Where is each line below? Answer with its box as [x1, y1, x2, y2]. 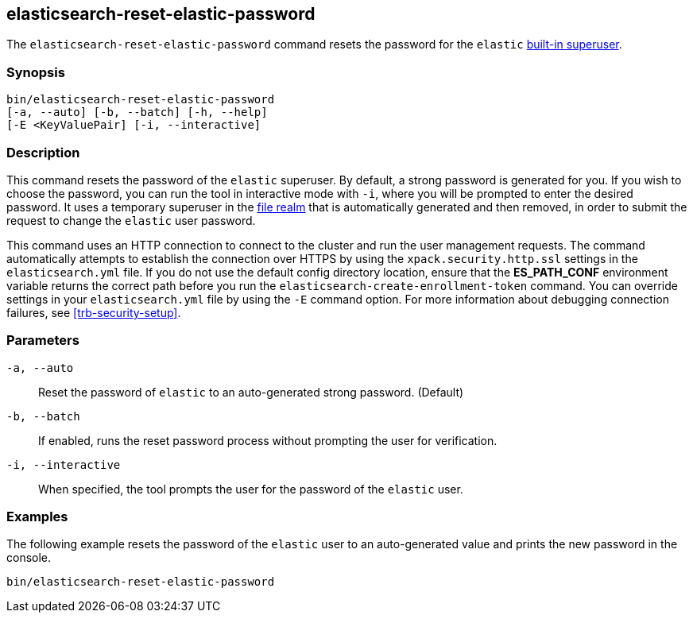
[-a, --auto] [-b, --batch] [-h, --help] [6, 106, 268, 119]
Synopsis [6, 64, 65, 80]
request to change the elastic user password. [6, 213, 256, 227]
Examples [6, 509, 68, 525]
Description [6, 144, 80, 161]
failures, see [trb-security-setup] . [6, 305, 181, 319]
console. [6, 551, 52, 565]
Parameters [6, 332, 79, 349]
